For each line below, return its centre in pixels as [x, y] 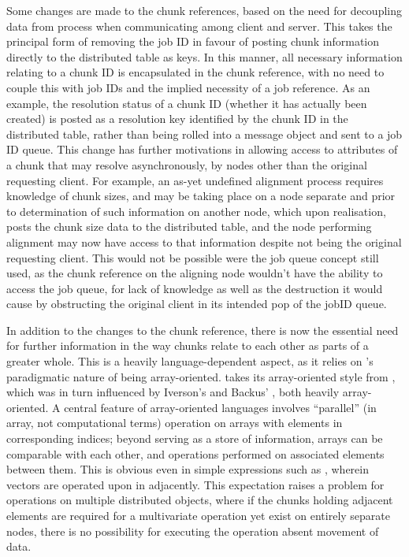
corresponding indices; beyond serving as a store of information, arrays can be [195, 438]
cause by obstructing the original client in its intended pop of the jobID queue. [197, 304]
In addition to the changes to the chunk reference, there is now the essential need [203, 330]
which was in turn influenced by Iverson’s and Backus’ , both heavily [173, 392]
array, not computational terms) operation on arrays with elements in [175, 423]
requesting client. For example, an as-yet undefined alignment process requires [195, 180]
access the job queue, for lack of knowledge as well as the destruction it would [195, 288]
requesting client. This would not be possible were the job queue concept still [193, 257]
